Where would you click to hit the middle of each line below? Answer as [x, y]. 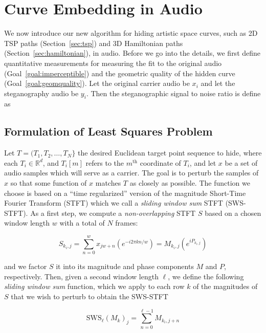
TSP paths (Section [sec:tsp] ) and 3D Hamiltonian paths [94, 43]
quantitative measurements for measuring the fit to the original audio [113, 63]
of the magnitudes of [225, 286]
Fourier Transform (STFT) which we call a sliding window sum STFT [114, 203]
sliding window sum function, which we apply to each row [94, 286]
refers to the [105, 162]
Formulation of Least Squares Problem [108, 131]
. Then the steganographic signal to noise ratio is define [173, 93]
